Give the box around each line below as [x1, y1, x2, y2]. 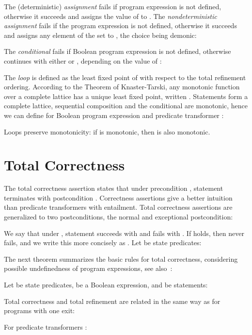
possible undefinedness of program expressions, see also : [4, 263, 173, 273]
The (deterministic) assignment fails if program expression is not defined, [4, 1, 221, 11]
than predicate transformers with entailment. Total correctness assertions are [4, 202, 233, 212]
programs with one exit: [4, 305, 75, 316]
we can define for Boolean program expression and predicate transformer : [4, 110, 224, 120]
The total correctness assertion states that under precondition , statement [4, 183, 223, 193]
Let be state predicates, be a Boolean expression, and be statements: [4, 280, 208, 289]
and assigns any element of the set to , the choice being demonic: [4, 30, 197, 40]
